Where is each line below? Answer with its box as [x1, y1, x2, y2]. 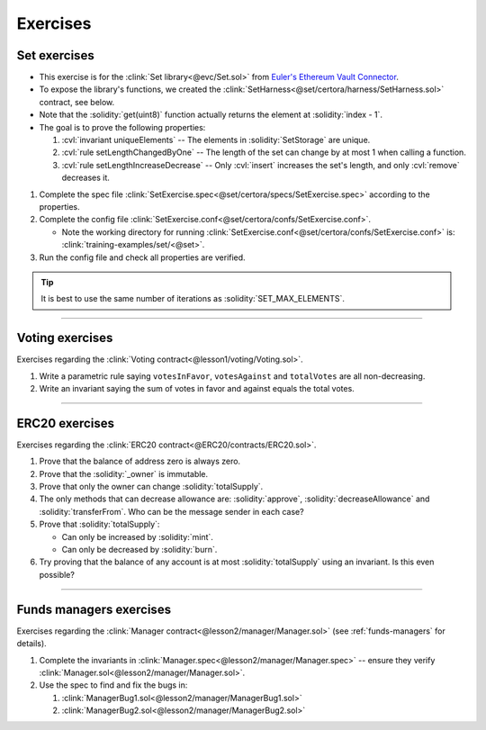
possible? [39, 569, 76, 580]
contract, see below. [39, 96, 115, 107]
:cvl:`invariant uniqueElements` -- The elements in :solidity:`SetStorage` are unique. [61, 135, 371, 146]
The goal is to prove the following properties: [39, 122, 206, 132]
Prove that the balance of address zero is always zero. [39, 455, 241, 467]
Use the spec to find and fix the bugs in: [39, 680, 188, 690]
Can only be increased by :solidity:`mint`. [61, 531, 213, 542]
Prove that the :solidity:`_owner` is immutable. [39, 468, 209, 479]
